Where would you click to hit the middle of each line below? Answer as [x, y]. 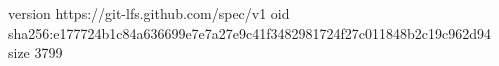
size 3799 [35, 52]
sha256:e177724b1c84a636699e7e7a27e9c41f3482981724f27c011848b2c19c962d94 [250, 32]
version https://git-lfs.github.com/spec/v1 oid [149, 13]
